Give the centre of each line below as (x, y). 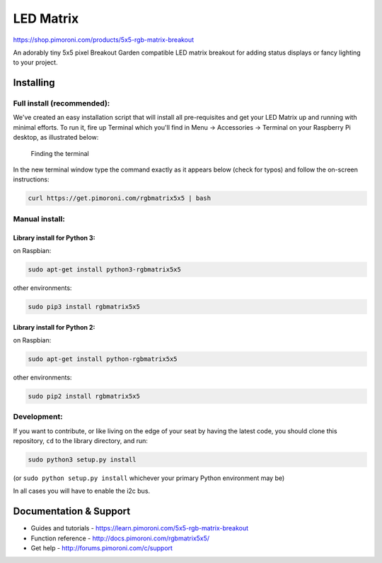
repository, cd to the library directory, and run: (81, 440)
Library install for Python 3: (54, 238)
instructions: (31, 179)
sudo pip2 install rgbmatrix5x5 (84, 396)
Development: (38, 417)
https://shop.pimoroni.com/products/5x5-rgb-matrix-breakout (104, 40)
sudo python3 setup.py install (82, 459)
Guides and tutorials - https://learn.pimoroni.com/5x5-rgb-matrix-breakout (140, 528)
